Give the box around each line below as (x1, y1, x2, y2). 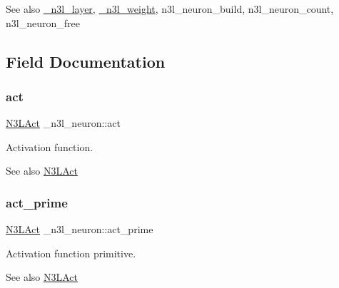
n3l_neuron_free (6, 15, 80, 30)
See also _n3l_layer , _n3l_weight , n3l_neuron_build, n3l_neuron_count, (6, 1, 334, 16)
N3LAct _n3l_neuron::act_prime (6, 222, 153, 237)
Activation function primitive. (6, 245, 136, 260)
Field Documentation (6, 50, 166, 72)
